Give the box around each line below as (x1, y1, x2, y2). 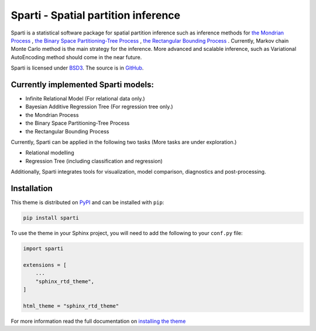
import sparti (23, 246, 64, 251)
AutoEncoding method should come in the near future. (11, 53, 142, 61)
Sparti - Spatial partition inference (11, 9, 181, 22)
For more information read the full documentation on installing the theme (11, 318, 186, 325)
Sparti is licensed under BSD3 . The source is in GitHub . (11, 64, 144, 71)
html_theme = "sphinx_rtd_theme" (23, 302, 119, 309)
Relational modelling (25, 149, 74, 156)
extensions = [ (23, 261, 67, 268)
